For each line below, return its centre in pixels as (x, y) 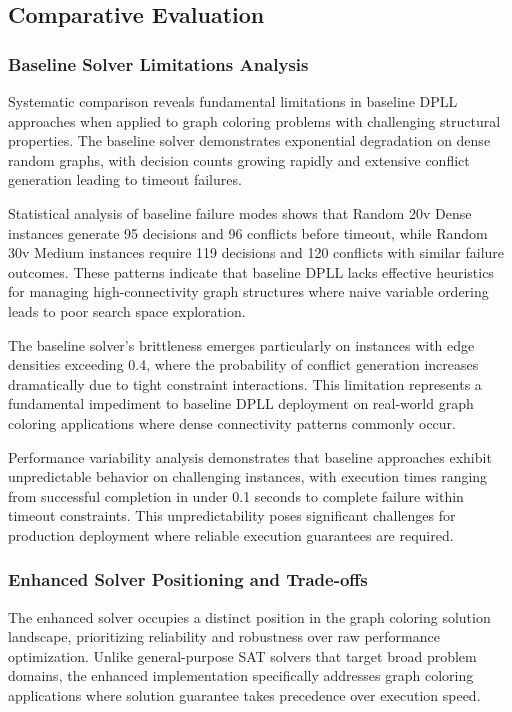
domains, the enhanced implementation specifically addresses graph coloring (241, 675)
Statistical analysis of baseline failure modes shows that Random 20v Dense (240, 212)
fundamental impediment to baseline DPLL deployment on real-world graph (241, 403)
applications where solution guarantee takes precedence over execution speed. (244, 695)
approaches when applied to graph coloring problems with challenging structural (254, 120)
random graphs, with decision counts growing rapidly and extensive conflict (239, 159)
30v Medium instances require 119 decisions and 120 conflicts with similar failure (256, 252)
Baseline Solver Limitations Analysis (158, 63)
